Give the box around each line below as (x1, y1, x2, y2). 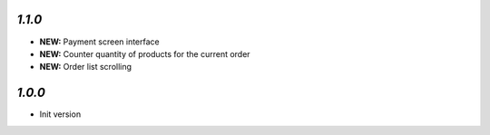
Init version (39, 109, 82, 120)
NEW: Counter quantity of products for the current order (39, 48, 250, 59)
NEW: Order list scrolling (39, 62, 132, 72)
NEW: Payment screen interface (39, 36, 160, 47)
